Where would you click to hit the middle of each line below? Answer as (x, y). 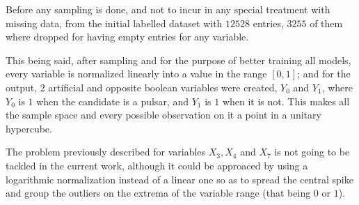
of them (326, 23)
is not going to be (312, 152)
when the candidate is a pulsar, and (112, 101)
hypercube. (29, 128)
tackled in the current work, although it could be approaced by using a (157, 165)
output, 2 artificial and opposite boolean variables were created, (142, 87)
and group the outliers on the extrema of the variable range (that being (158, 193)
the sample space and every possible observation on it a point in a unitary (163, 115)
